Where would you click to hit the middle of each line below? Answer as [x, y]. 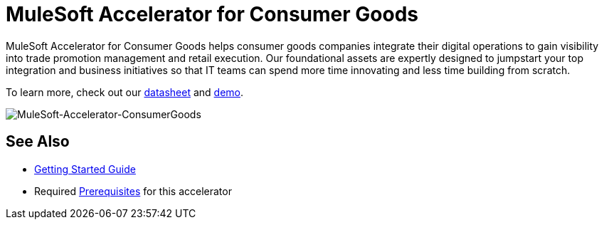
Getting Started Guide [85, 169]
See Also [38, 142]
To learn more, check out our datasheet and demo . [125, 92]
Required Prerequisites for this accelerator [133, 191]
